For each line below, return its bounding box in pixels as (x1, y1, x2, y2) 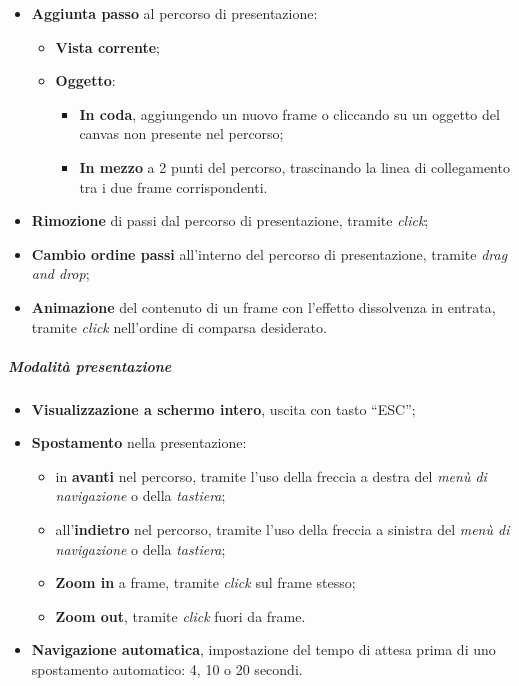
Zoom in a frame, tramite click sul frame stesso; (55, 572, 356, 593)
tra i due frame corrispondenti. (79, 176, 268, 197)
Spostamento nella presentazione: (31, 432, 247, 453)
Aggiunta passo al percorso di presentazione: (31, 3, 318, 23)
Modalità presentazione (8, 355, 172, 376)
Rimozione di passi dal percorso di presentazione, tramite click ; (31, 210, 429, 231)
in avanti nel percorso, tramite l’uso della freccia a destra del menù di (55, 465, 487, 486)
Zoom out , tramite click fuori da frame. (55, 605, 306, 626)
